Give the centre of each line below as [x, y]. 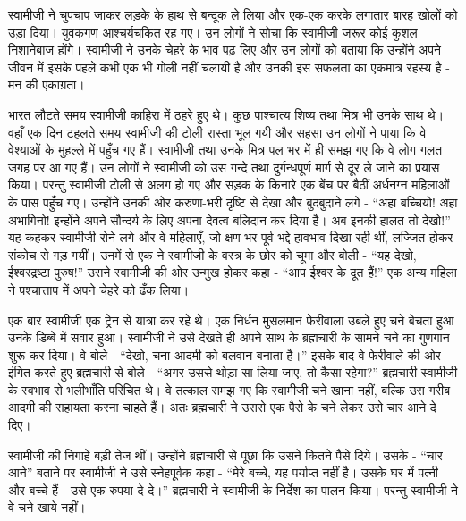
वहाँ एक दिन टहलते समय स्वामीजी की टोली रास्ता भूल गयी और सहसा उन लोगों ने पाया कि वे [217, 132]
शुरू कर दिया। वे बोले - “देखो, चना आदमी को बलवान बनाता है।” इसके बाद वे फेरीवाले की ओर [225, 354]
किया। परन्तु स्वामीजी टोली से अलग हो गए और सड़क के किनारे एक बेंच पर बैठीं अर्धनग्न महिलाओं [229, 185]
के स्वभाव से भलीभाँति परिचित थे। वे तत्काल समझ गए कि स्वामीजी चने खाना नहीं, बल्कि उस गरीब [229, 389]
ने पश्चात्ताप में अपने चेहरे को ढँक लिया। [99, 289]
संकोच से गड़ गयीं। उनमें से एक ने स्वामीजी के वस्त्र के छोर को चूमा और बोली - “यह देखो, [212, 254]
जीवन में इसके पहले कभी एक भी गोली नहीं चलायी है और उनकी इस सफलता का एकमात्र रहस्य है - [229, 67]
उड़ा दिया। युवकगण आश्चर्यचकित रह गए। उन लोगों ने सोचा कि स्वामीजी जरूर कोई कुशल [213, 32]
